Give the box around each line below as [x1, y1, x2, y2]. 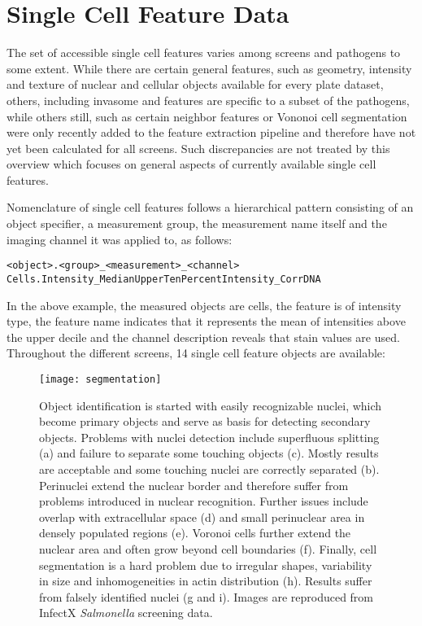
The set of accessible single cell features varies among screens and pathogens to [7, 44, 401, 61]
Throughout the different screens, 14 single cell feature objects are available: [7, 344, 385, 361]
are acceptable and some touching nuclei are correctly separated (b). [39, 460, 380, 477]
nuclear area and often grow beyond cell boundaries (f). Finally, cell [39, 540, 377, 557]
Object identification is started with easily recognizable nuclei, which [39, 396, 382, 414]
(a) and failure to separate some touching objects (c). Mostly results [39, 444, 379, 462]
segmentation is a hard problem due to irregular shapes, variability [39, 556, 372, 573]
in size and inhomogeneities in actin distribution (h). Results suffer [39, 572, 372, 589]
